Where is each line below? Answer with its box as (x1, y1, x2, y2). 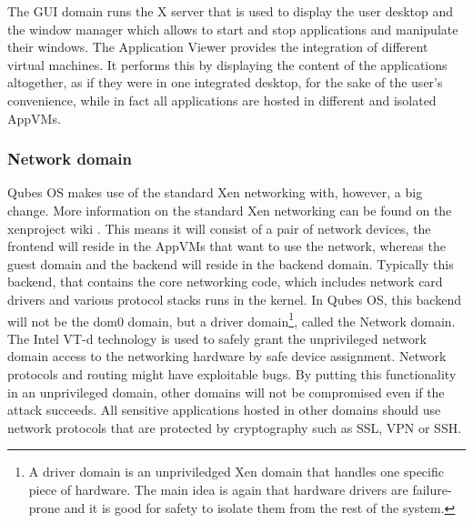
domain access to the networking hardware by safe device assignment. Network (7, 347, 447, 366)
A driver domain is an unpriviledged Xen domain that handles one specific (28, 462, 444, 481)
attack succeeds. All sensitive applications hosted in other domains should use (7, 400, 441, 419)
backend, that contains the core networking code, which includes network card (7, 272, 443, 291)
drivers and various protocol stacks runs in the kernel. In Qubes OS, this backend (7, 289, 461, 308)
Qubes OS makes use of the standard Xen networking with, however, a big (7, 183, 423, 202)
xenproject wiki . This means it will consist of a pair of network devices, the (7, 218, 431, 237)
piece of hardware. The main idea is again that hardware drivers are (28, 479, 408, 498)
